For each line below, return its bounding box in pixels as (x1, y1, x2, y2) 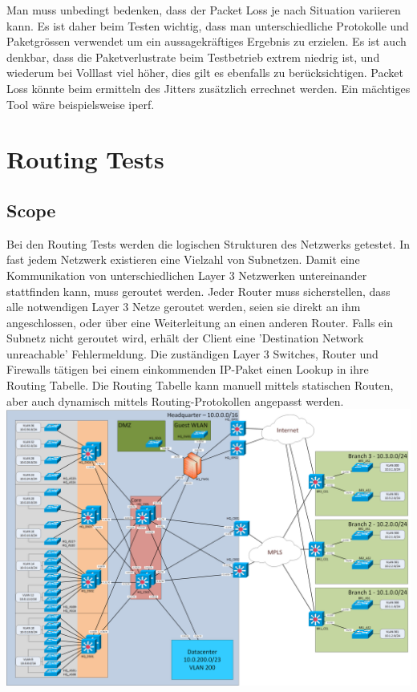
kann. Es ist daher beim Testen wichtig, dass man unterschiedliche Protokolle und (6, 17, 409, 34)
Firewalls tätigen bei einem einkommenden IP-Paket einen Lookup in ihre (6, 361, 369, 378)
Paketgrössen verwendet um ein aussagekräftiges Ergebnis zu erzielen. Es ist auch (6, 33, 407, 50)
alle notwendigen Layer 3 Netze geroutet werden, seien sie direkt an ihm (6, 298, 361, 315)
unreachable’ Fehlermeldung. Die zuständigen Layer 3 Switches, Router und (6, 345, 379, 362)
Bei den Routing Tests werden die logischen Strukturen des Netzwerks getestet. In (6, 235, 411, 252)
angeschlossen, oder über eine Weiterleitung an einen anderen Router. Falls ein (6, 314, 393, 330)
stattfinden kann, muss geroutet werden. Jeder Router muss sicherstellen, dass (6, 282, 391, 299)
